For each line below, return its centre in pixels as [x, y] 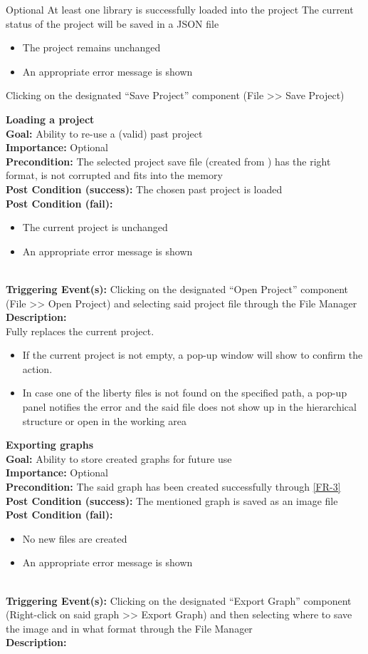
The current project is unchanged [95, 227]
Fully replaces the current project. [80, 331]
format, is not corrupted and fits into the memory [114, 175]
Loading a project [50, 119]
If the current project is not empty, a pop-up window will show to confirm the [193, 355]
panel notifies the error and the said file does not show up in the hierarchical [189, 407]
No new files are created [75, 538]
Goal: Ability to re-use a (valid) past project [104, 133]
